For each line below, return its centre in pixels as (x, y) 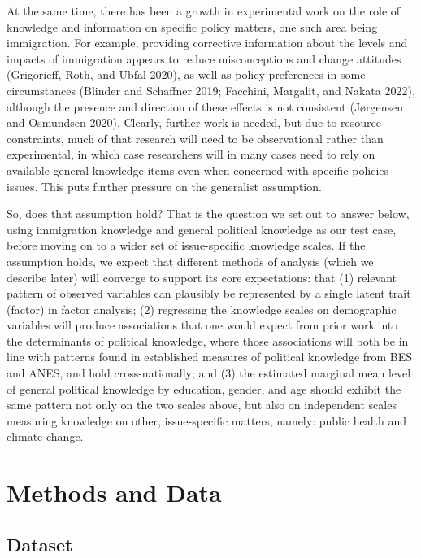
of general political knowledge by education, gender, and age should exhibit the (204, 388)
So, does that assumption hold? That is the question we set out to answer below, (208, 214)
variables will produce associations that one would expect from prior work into (202, 325)
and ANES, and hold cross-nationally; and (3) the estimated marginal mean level (209, 373)
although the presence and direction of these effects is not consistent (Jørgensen (205, 106)
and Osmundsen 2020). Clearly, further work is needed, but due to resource (194, 122)
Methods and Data (114, 493)
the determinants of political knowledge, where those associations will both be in (208, 340)
